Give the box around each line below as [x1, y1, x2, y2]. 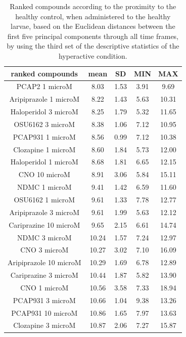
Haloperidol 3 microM [10, 106, 78, 117]
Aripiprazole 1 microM [9, 94, 80, 104]
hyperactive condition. [58, 50, 127, 61]
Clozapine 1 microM [13, 144, 76, 154]
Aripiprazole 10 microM [8, 257, 81, 268]
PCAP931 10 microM [11, 307, 78, 318]
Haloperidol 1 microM [10, 156, 78, 167]
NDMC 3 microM [17, 232, 72, 242]
